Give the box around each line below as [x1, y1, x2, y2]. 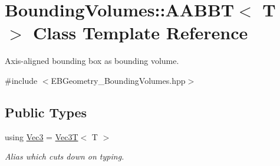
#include [5, 74, 38, 86]
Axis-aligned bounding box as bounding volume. [5, 55, 179, 67]
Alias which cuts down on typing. [5, 150, 124, 162]
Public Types [5, 103, 87, 121]
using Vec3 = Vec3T [5, 130, 78, 143]
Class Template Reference [33, 21, 248, 45]
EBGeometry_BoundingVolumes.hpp [51, 74, 186, 86]
